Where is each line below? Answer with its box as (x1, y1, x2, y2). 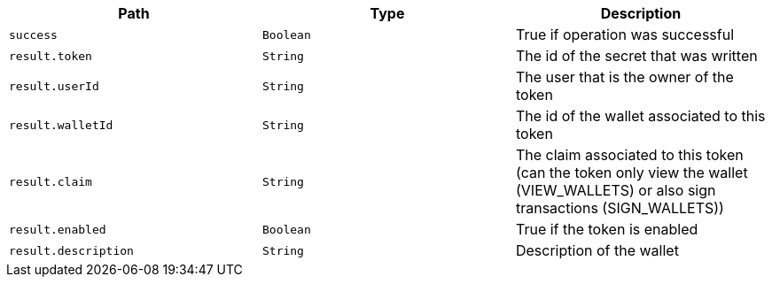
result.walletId (9, 118, 113, 132)
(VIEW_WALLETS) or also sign (515, 181, 716, 199)
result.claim (9, 174, 92, 188)
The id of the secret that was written (515, 47, 758, 65)
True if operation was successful (515, 26, 735, 43)
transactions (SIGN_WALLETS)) (515, 199, 724, 217)
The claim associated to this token (515, 146, 744, 164)
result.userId (9, 79, 99, 93)
